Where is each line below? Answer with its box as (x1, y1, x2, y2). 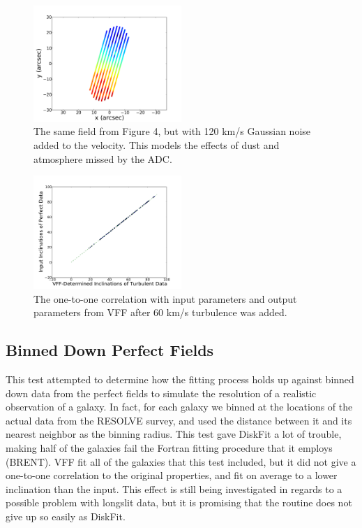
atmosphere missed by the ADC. (33, 151, 172, 166)
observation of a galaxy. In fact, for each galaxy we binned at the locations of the (6, 399, 353, 414)
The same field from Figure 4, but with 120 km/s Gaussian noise (33, 124, 311, 138)
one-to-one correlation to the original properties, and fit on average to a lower (6, 468, 338, 483)
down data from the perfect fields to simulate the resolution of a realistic (6, 385, 317, 400)
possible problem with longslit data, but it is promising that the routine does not (6, 495, 352, 510)
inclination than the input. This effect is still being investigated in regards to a (6, 481, 342, 496)
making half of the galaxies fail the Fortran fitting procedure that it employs (6, 441, 333, 455)
